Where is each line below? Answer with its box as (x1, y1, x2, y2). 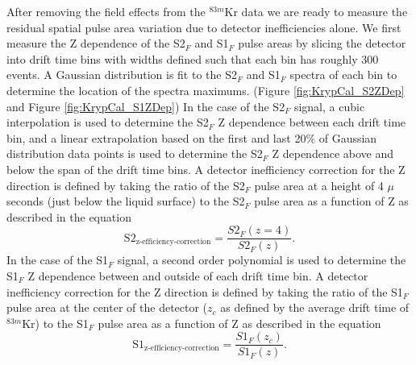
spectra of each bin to (289, 66, 397, 83)
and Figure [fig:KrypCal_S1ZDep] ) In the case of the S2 (6, 97, 285, 114)
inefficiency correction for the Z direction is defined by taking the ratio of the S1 (6, 283, 403, 300)
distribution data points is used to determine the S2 (6, 145, 263, 162)
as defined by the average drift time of (220, 299, 410, 316)
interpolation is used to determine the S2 (6, 114, 209, 131)
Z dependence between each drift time (218, 114, 406, 131)
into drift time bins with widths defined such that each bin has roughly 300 (6, 50, 379, 67)
